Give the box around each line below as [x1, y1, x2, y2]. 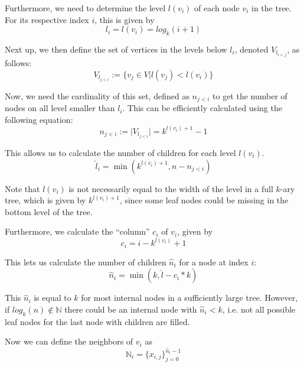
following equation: [5, 113, 73, 125]
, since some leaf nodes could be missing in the [119, 194, 289, 206]
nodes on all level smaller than [5, 102, 115, 114]
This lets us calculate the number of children [5, 255, 166, 268]
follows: [5, 57, 32, 69]
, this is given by [94, 13, 155, 25]
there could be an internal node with [64, 303, 197, 315]
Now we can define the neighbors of [5, 335, 133, 347]
